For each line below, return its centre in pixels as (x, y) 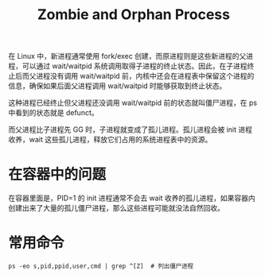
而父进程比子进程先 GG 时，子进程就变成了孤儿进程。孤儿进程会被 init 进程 (131, 129)
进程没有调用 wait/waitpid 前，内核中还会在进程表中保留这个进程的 (145, 76)
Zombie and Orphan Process (134, 15)
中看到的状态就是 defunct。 (53, 113)
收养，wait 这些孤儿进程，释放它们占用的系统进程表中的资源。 (110, 140)
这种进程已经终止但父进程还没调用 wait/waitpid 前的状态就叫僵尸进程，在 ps (132, 103)
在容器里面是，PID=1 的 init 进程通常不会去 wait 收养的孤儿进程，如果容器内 (132, 198)
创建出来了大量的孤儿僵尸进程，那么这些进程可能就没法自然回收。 (116, 208)
